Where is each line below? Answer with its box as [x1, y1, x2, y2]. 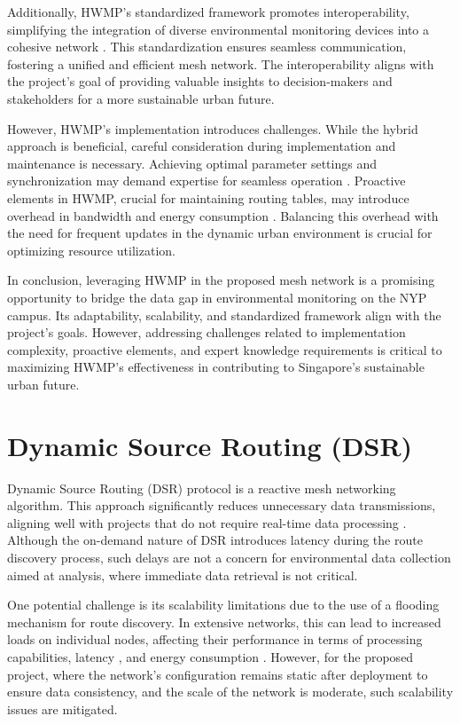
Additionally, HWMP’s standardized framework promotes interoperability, [7, 3, 409, 20]
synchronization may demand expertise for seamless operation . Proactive [7, 171, 406, 190]
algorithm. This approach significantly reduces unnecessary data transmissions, [7, 496, 436, 515]
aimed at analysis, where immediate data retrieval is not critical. [7, 565, 358, 584]
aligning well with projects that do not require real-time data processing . [7, 513, 407, 531]
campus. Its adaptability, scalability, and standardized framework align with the [7, 305, 441, 324]
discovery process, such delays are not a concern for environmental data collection [7, 547, 451, 566]
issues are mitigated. [7, 699, 118, 718]
